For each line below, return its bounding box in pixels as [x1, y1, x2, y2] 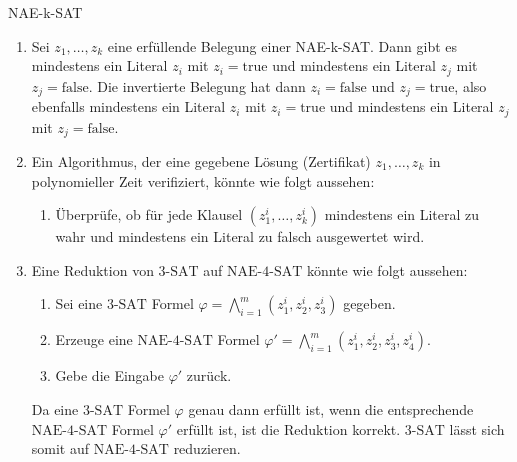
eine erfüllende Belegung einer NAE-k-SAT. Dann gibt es [107, 35, 458, 56]
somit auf [31, 438, 90, 459]
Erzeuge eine [55, 329, 133, 350]
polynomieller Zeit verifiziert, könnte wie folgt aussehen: [31, 170, 375, 191]
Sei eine [55, 293, 103, 314]
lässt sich [449, 418, 505, 439]
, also [454, 75, 487, 96]
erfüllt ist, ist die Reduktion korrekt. [176, 418, 401, 439]
